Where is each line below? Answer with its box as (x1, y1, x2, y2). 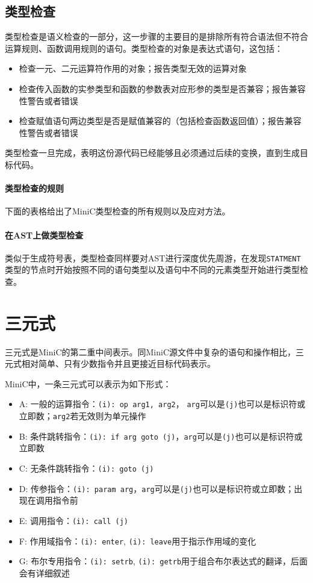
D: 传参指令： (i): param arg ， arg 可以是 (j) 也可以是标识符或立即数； (19, 482, 294, 494)
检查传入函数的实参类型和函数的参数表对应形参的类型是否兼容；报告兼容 (19, 82, 306, 95)
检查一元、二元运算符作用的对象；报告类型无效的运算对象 (19, 62, 247, 75)
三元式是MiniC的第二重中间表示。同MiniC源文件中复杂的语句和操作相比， (5, 345, 296, 358)
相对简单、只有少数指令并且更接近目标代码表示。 (21, 357, 215, 370)
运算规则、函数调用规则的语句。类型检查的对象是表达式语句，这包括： (5, 42, 283, 54)
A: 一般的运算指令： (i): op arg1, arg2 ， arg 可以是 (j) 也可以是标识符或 (19, 397, 306, 410)
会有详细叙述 (19, 566, 70, 579)
